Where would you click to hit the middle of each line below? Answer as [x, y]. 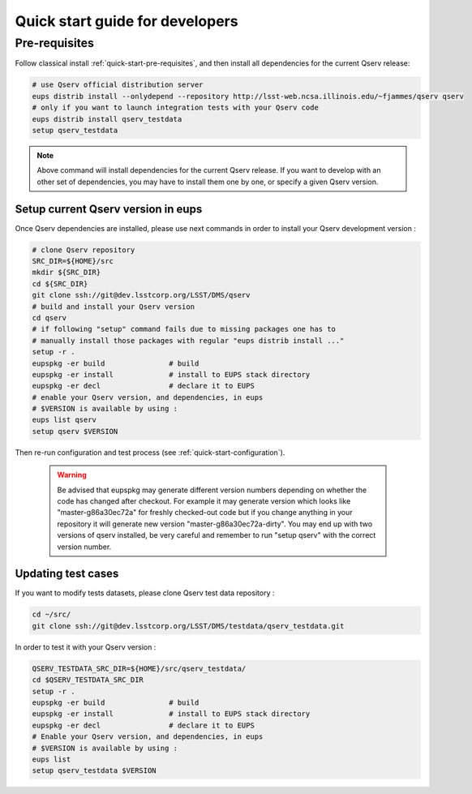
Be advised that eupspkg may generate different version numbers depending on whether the [212, 490]
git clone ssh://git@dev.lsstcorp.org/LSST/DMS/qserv [141, 295]
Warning [72, 475]
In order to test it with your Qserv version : [86, 647]
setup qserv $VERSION [75, 431]
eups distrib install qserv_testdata [107, 119]
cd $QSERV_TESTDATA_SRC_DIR [88, 680]
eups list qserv [64, 420]
